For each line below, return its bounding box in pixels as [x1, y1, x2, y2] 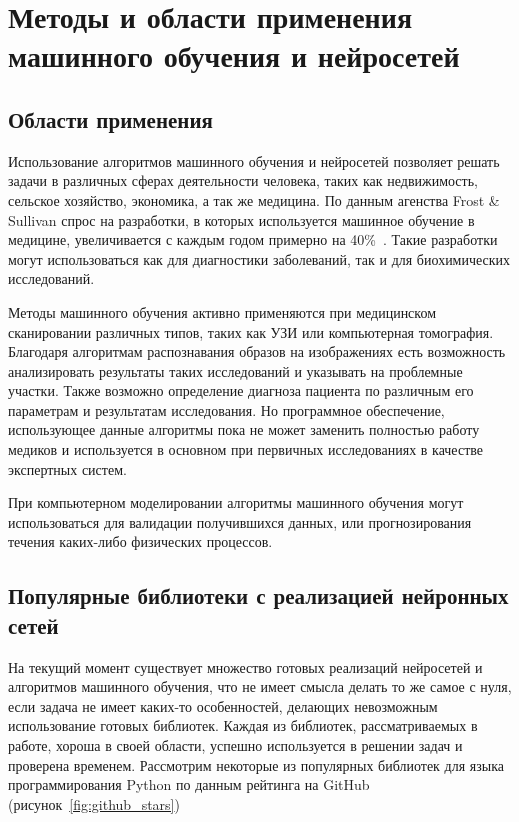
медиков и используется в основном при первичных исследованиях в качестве [8, 439, 483, 460]
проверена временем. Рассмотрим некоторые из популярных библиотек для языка [8, 754, 504, 775]
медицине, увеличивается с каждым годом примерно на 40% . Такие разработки [8, 229, 498, 250]
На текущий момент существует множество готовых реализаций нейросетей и [8, 656, 483, 677]
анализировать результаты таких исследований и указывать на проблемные [8, 360, 463, 381]
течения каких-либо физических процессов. [8, 531, 273, 552]
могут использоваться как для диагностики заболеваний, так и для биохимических [8, 248, 511, 269]
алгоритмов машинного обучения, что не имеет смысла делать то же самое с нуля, [8, 676, 512, 697]
